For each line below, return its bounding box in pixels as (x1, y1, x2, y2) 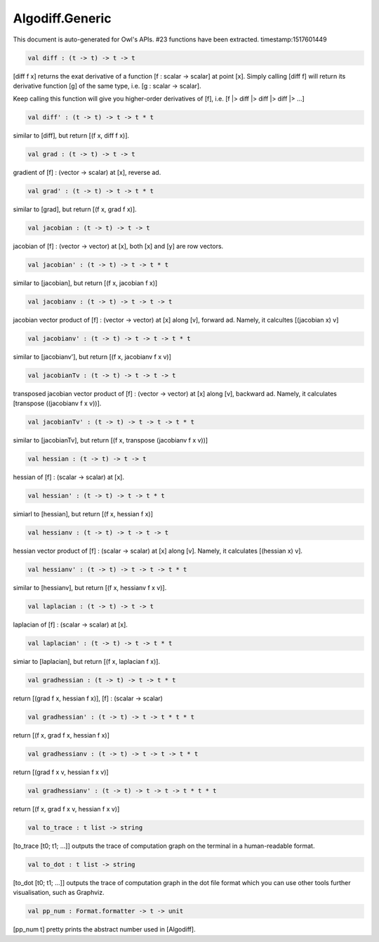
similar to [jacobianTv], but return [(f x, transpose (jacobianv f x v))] (13, 436, 208, 445)
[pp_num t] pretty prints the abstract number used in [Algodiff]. (13, 925, 196, 934)
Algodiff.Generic (13, 11, 112, 26)
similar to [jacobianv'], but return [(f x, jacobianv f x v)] (13, 353, 172, 361)
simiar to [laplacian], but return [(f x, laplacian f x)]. (13, 658, 161, 666)
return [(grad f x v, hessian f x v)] (13, 768, 109, 776)
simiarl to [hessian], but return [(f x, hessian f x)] (13, 510, 154, 518)
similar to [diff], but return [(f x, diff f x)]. (13, 131, 130, 140)
